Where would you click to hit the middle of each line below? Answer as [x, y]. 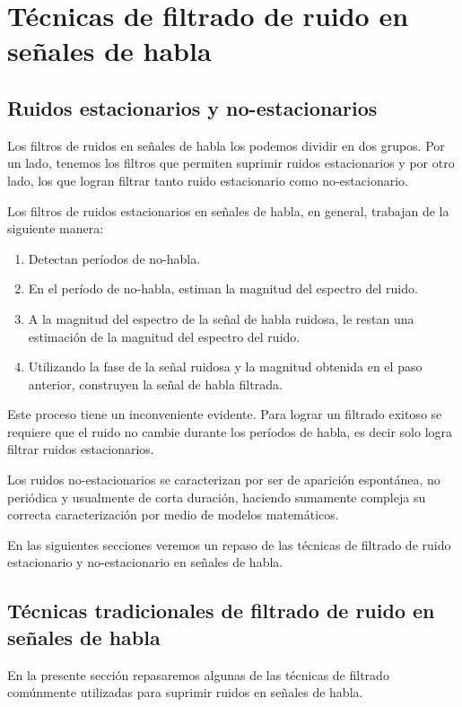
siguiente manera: [56, 228]
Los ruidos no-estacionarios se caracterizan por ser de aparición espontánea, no [224, 480]
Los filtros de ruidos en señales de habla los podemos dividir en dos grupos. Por [226, 145]
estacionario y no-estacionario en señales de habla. [145, 562]
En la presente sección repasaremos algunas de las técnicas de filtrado [198, 674]
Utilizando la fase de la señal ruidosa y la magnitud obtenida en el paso [225, 367]
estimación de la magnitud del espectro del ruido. [164, 336]
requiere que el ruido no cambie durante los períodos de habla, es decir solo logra [230, 431]
